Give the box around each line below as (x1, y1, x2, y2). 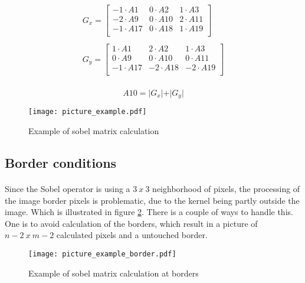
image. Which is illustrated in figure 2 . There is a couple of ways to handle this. (5, 206, 293, 218)
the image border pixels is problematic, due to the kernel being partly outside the (5, 194, 300, 206)
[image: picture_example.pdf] (28, 108, 147, 116)
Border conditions (5, 154, 117, 172)
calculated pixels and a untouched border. (56, 229, 208, 241)
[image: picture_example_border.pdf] (28, 249, 176, 258)
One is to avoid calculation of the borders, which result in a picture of (5, 217, 258, 229)
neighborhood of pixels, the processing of (152, 183, 300, 195)
